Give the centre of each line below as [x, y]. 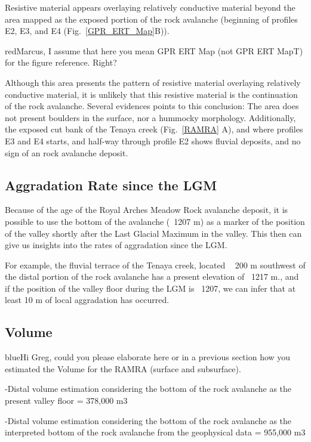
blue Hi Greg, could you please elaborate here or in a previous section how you [148, 357]
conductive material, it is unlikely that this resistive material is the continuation [151, 94]
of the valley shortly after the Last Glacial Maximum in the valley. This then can [153, 233]
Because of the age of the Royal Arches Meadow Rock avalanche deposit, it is [147, 210]
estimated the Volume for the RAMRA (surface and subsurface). [123, 368]
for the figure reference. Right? [61, 62]
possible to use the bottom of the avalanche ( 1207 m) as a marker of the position [155, 221]
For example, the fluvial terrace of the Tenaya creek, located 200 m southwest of [155, 265]
